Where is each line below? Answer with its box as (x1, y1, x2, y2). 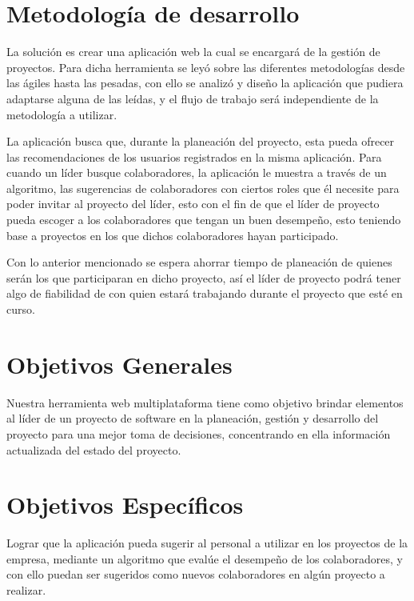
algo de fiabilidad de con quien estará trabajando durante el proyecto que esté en (6, 285, 403, 302)
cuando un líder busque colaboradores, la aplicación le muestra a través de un (6, 164, 387, 181)
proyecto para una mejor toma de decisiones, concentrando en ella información (6, 425, 391, 442)
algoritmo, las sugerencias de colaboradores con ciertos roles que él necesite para (6, 179, 400, 196)
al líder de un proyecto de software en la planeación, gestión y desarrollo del (6, 410, 379, 427)
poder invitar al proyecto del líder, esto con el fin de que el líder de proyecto (6, 195, 380, 212)
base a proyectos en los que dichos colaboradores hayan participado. (6, 226, 339, 243)
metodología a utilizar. (6, 106, 117, 122)
